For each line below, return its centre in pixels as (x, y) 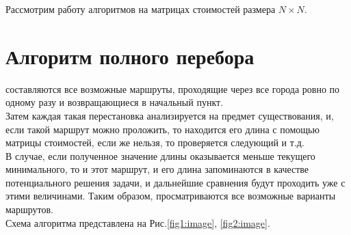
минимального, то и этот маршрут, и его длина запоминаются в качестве (157, 169)
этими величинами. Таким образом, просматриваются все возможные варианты (171, 196)
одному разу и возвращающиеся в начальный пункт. (115, 102)
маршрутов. (30, 209)
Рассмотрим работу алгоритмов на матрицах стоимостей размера (141, 9)
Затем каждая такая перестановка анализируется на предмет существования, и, (170, 115)
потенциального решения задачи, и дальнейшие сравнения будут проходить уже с (175, 182)
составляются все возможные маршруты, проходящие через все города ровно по (173, 88)
